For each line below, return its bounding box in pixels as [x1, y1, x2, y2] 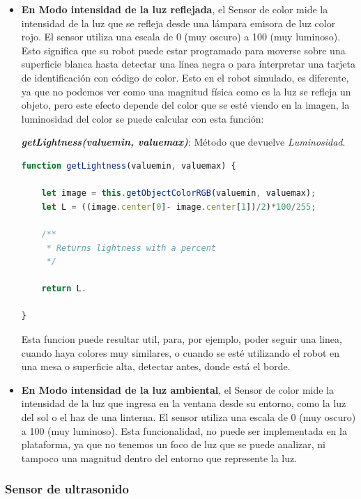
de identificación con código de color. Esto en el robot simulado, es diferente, [21, 70, 349, 84]
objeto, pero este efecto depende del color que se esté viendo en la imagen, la [21, 98, 350, 112]
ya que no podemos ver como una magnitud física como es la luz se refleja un [21, 84, 351, 98]
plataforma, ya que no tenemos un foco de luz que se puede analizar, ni [21, 437, 325, 452]
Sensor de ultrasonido [5, 480, 129, 498]
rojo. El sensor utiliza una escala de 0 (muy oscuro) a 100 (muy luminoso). [21, 29, 341, 44]
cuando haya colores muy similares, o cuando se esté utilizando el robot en [21, 345, 340, 360]
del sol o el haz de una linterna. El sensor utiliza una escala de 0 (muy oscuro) [21, 410, 356, 424]
